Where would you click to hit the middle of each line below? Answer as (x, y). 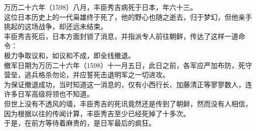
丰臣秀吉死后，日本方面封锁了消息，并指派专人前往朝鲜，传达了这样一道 (121, 36)
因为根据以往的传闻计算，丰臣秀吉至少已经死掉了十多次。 (97, 113)
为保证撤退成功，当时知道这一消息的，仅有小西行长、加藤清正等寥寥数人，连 (128, 84)
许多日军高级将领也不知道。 (49, 94)
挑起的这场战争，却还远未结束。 (56, 26)
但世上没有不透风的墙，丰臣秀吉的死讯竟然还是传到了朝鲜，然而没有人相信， (128, 103)
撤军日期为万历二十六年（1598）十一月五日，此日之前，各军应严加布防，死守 (128, 65)
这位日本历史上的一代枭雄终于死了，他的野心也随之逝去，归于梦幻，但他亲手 (128, 16)
